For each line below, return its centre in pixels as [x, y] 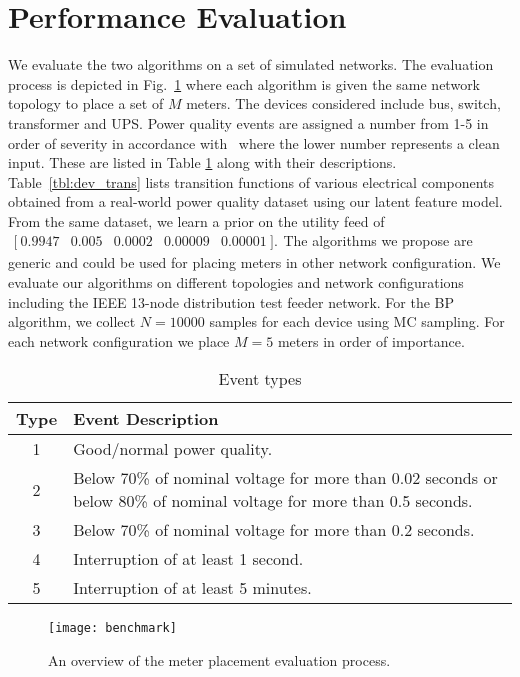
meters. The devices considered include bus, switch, [343, 103]
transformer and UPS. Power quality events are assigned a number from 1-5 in [248, 122]
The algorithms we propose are [378, 240]
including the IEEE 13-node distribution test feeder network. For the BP [231, 301]
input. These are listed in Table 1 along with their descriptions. [202, 162]
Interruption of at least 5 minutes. [192, 588]
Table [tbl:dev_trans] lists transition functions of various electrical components [251, 181]
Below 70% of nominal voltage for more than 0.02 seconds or [285, 478]
